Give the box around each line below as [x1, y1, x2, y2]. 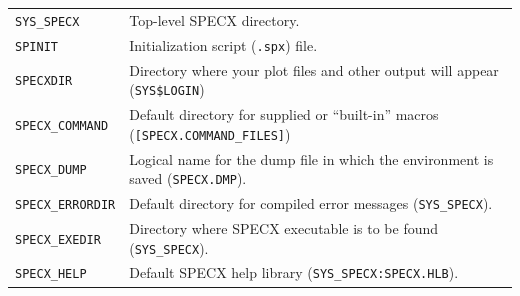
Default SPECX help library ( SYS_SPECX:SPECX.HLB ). [129, 262, 459, 283]
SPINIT [15, 39, 58, 54]
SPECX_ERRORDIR [15, 198, 116, 213]
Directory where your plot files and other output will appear [129, 59, 499, 80]
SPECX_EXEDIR [15, 232, 101, 247]
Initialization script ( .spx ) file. [129, 34, 318, 55]
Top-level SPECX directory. [129, 9, 300, 30]
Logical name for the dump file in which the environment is [129, 148, 494, 169]
